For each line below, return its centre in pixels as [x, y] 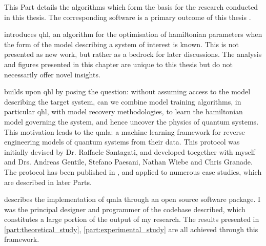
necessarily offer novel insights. [52, 74]
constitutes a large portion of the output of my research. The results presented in [132, 219]
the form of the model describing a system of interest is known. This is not [121, 44]
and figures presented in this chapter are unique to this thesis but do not [118, 64]
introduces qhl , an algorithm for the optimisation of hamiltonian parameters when [133, 34]
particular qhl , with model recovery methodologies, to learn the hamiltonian [124, 111]
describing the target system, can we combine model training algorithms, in [123, 101]
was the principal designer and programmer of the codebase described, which [125, 209]
